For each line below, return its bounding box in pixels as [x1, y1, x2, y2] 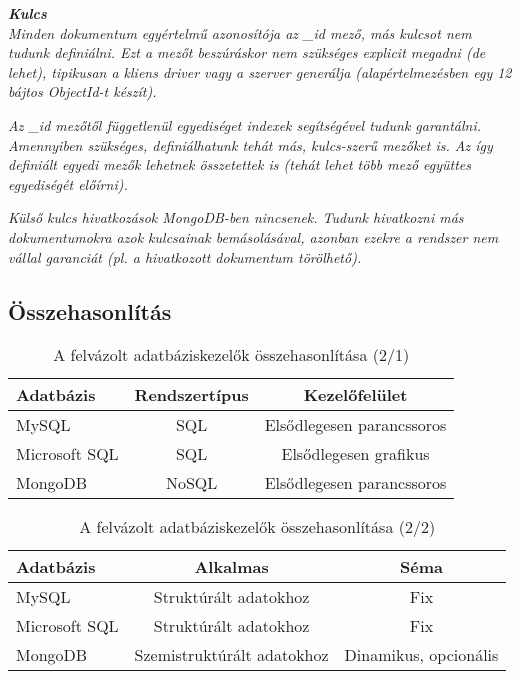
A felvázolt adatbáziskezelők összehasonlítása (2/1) [53, 343, 410, 367]
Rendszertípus [134, 383, 249, 407]
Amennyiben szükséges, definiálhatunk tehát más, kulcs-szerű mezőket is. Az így [8, 134, 493, 155]
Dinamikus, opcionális [344, 643, 499, 667]
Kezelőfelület [303, 383, 408, 407]
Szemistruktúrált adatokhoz [134, 643, 329, 667]
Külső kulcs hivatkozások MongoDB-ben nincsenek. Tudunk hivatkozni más [8, 207, 464, 228]
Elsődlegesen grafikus [281, 442, 430, 466]
